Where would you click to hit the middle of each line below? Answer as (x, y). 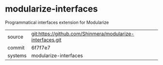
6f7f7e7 (41, 48)
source (15, 36)
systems (17, 55)
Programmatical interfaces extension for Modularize (57, 22)
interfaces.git (46, 40)
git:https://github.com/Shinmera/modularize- (83, 33)
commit (16, 48)
